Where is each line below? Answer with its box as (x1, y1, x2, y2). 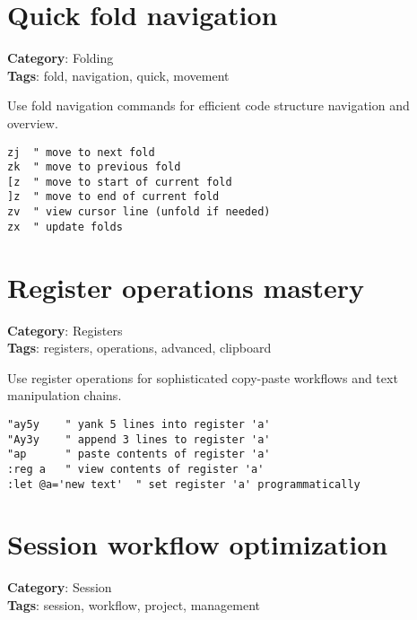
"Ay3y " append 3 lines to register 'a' (7, 432, 271, 446)
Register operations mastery (7, 268, 365, 305)
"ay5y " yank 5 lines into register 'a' (7, 417, 271, 431)
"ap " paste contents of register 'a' (7, 448, 271, 461)
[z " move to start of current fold (7, 175, 232, 188)
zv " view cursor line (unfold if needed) (7, 205, 271, 219)
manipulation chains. (7, 386, 122, 405)
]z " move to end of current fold (7, 190, 220, 204)
